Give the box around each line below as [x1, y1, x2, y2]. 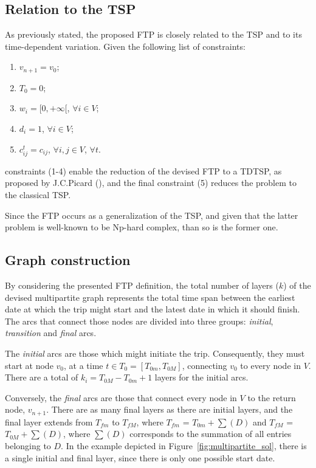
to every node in [240, 359, 301, 371]
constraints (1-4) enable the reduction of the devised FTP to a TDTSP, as [5, 164, 282, 177]
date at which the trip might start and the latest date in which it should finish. [5, 303, 300, 315]
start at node [5, 359, 53, 371]
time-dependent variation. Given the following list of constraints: [5, 40, 246, 52]
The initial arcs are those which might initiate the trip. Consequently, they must [5, 346, 305, 359]
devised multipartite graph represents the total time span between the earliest [5, 291, 295, 303]
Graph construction [5, 250, 131, 269]
